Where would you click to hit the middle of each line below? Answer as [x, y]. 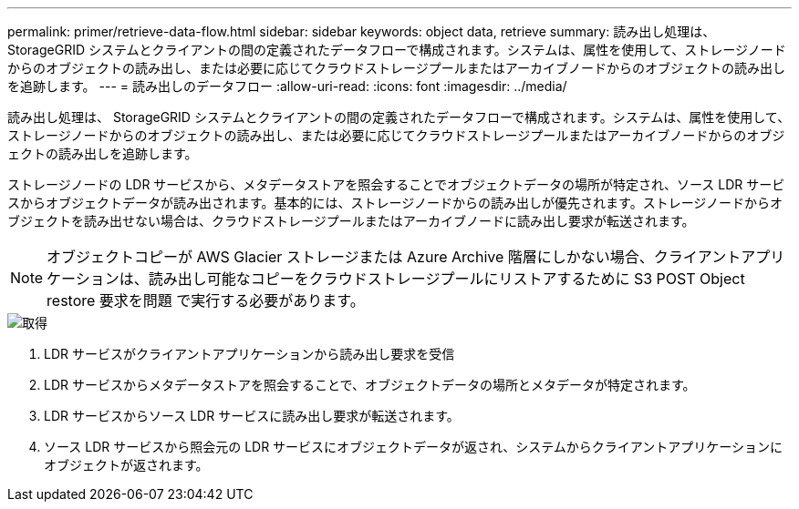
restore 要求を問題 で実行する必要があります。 [206, 300]
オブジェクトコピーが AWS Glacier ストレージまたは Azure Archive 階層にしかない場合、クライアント [394, 257]
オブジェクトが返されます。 [126, 465]
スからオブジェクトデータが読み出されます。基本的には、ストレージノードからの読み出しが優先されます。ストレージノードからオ [395, 203]
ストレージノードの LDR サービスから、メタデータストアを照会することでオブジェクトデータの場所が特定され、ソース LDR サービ [396, 184]
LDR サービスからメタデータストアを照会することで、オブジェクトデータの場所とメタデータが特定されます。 [370, 385]
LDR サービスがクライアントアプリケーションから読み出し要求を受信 [249, 354]
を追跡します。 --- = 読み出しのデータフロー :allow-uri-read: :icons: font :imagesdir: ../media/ [287, 86]
